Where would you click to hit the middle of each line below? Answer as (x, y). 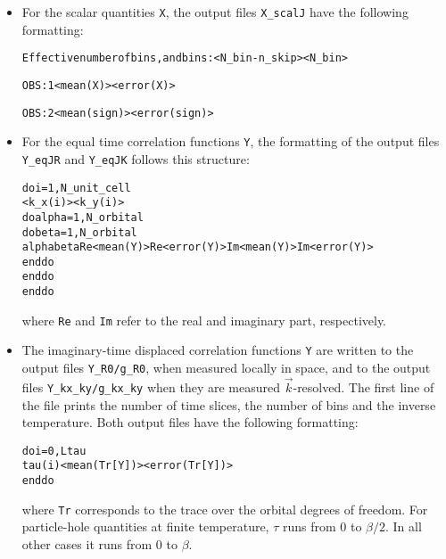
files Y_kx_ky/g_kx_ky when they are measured (151, 386)
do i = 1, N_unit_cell (76, 188)
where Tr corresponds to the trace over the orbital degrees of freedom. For (225, 509)
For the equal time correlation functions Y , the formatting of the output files (231, 141)
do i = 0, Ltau (54, 451)
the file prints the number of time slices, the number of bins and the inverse (229, 404)
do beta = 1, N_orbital (79, 232)
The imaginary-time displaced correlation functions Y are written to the (218, 350)
